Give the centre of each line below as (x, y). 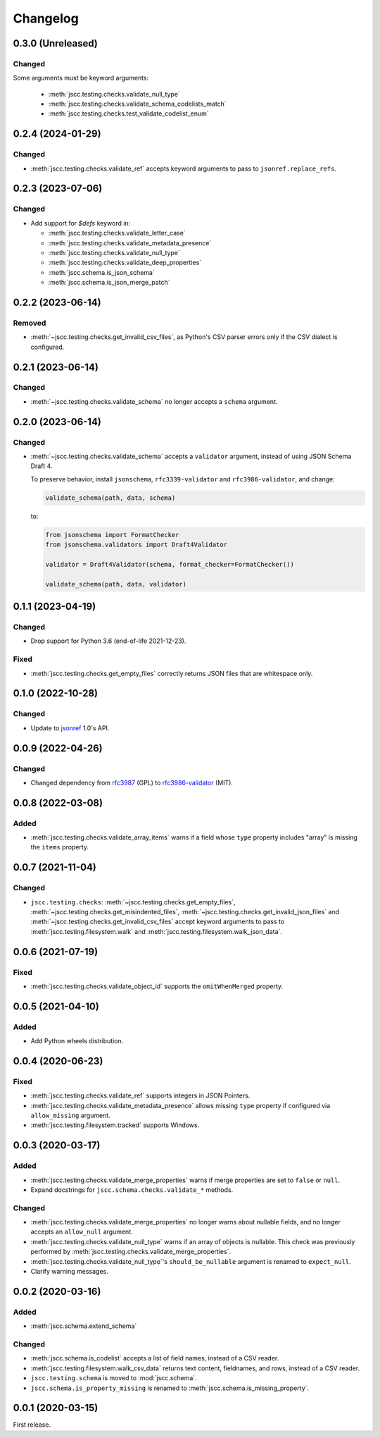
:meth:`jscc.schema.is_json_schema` (101, 272)
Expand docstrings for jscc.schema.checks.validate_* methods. (132, 1190)
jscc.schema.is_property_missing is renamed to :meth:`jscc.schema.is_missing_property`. (170, 1388)
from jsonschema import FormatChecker (112, 535)
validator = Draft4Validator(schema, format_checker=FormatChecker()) (170, 564)
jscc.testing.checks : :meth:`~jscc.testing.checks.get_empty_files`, (133, 902)
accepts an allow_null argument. (82, 1232)
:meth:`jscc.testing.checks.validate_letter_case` (117, 233)
